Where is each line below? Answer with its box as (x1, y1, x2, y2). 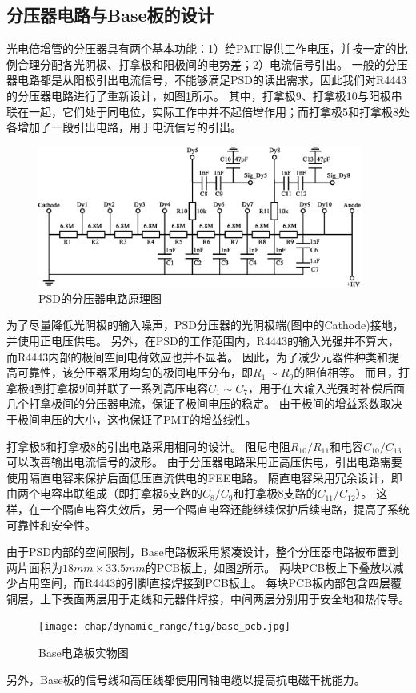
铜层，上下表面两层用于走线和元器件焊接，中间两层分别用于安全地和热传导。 (6, 590, 410, 606)
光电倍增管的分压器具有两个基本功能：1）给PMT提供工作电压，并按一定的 (6, 40, 397, 57)
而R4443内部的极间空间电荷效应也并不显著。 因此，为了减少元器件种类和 (6, 348, 388, 365)
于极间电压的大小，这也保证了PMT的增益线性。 (6, 410, 257, 427)
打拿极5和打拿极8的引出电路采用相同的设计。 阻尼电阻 (6, 437, 290, 454)
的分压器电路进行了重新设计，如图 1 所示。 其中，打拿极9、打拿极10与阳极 (6, 87, 391, 103)
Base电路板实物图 (38, 644, 129, 661)
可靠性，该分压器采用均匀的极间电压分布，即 (17, 364, 253, 381)
